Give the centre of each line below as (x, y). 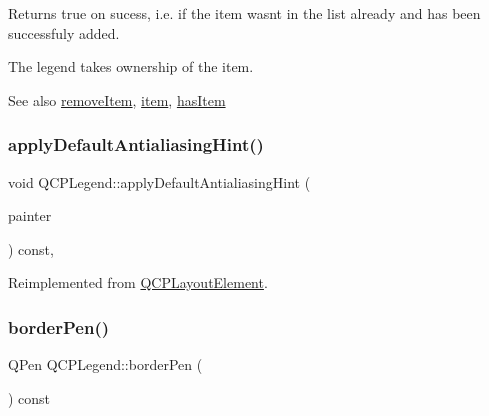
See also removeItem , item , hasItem (117, 99)
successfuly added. (64, 32)
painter (30, 215)
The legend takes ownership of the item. (131, 66)
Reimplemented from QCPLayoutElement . (138, 282)
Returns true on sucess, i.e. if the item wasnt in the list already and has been (244, 13)
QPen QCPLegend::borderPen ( (105, 364)
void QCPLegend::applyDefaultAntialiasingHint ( (159, 181)
